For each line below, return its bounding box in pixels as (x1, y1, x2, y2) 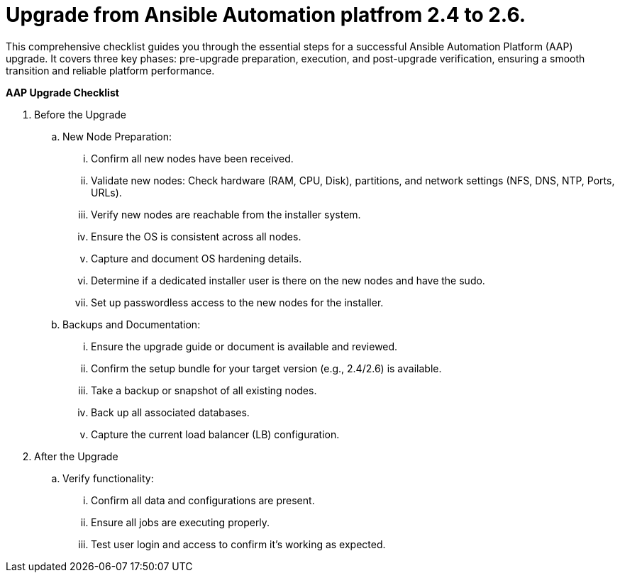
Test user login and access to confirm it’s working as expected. (91, 538, 386, 550)
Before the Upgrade (34, 108, 127, 121)
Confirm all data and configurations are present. (91, 494, 315, 506)
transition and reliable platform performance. (6, 64, 215, 77)
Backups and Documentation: (62, 318, 201, 330)
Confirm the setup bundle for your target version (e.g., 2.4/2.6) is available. (91, 362, 442, 374)
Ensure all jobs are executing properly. (91, 516, 270, 528)
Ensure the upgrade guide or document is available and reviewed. (91, 340, 398, 352)
